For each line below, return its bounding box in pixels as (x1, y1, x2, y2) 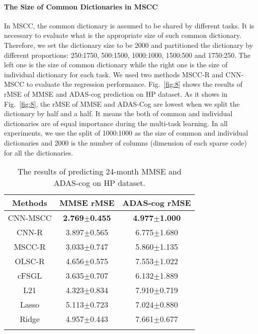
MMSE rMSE (59, 197, 115, 209)
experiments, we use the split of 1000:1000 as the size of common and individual (4, 128, 248, 138)
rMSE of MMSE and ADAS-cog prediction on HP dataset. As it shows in (4, 88, 228, 99)
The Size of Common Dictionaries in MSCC (4, 1, 158, 11)
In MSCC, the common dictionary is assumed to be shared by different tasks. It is (4, 20, 255, 30)
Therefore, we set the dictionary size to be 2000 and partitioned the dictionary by (4, 39, 253, 50)
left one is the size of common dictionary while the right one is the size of (4, 59, 228, 70)
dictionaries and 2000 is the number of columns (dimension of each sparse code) (4, 137, 247, 148)
